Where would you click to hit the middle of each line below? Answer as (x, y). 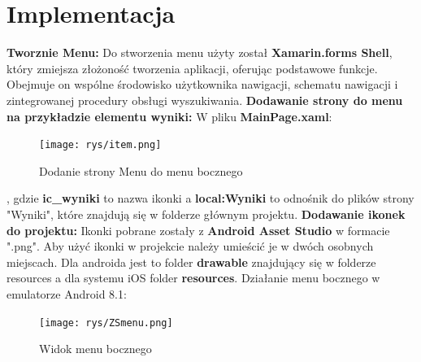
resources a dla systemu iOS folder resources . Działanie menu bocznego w (193, 278)
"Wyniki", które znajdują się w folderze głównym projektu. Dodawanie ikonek (206, 214)
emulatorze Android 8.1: (67, 293)
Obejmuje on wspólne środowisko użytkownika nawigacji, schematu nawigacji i (202, 84)
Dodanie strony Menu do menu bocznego (141, 170)
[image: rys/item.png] (100, 145)
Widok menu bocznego (95, 349)
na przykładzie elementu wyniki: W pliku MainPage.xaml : (169, 116)
